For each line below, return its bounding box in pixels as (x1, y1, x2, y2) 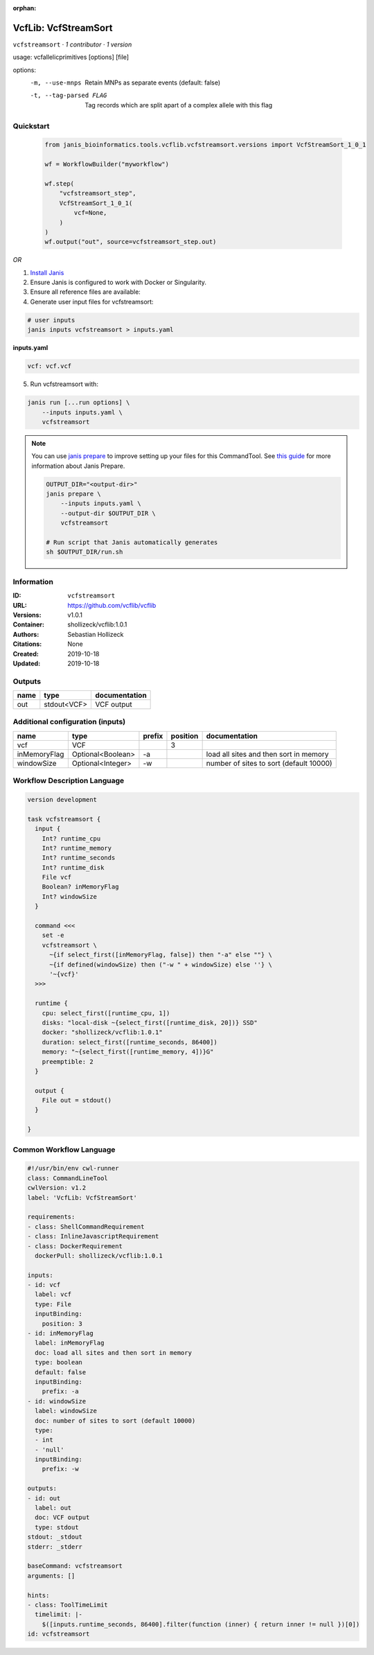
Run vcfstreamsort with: (30, 380, 98, 388)
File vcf (42, 873, 72, 882)
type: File (35, 1300, 72, 1308)
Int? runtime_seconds (42, 854, 116, 862)
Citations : (12, 640, 42, 648)
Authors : (12, 630, 39, 638)
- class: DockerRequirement (27, 1242, 123, 1250)
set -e (42, 931, 64, 939)
